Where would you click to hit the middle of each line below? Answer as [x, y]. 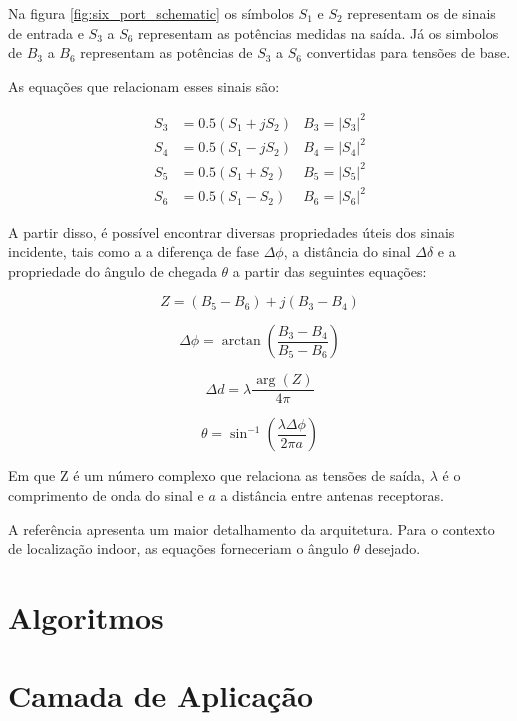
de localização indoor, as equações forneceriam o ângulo [178, 548]
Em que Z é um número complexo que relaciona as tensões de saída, [217, 475]
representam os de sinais [421, 13]
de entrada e [46, 32]
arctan [241, 341]
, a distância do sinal [347, 251]
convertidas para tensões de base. [408, 52]
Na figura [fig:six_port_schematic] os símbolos [151, 13]
